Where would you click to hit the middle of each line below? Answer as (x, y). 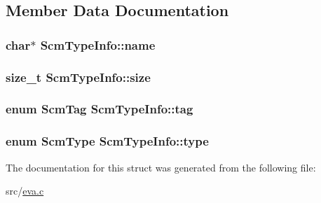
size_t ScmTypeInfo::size (78, 77)
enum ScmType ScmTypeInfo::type (107, 141)
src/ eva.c (25, 191)
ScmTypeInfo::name (98, 44)
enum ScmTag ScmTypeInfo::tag (100, 109)
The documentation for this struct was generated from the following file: (161, 167)
